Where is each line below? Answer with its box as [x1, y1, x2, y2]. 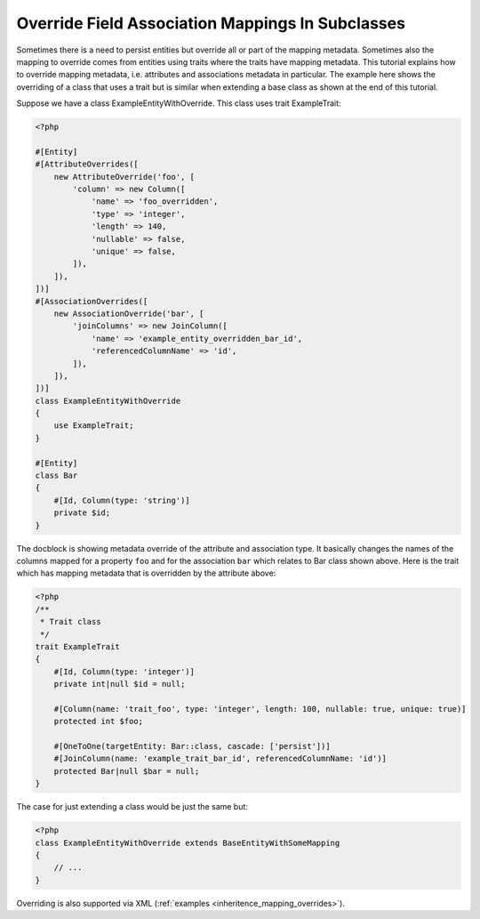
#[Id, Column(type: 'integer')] [53, 666, 196, 676]
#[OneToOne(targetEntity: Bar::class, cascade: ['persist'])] [53, 741, 331, 752]
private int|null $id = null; [53, 679, 186, 689]
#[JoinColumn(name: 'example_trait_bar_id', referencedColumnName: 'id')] [53, 754, 387, 764]
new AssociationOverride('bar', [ [53, 308, 204, 318]
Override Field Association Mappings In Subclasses [16, 13, 406, 33]
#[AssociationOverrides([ [35, 296, 148, 306]
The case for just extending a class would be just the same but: [16, 802, 249, 812]
